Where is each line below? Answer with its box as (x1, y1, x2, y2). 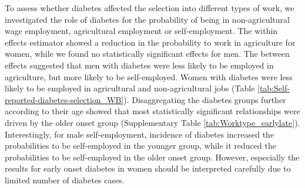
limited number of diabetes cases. (5, 173, 125, 186)
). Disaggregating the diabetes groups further (123, 93, 286, 105)
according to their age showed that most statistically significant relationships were (5, 105, 300, 117)
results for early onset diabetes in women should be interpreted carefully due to (5, 162, 291, 175)
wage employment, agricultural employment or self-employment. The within (5, 25, 278, 37)
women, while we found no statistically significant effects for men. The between (5, 47, 290, 60)
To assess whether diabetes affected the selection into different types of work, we (5, 2, 294, 13)
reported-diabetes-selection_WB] (5, 93, 124, 105)
